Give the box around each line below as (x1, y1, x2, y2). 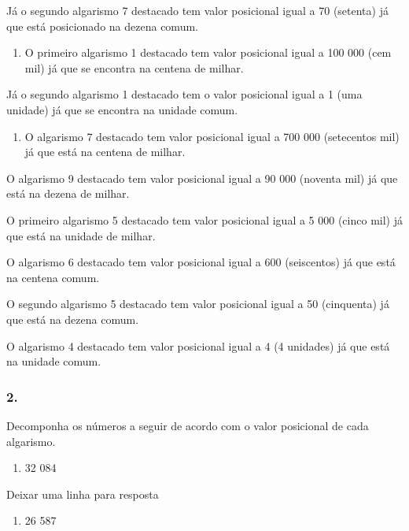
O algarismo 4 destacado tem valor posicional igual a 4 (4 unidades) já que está (6, 337, 390, 354)
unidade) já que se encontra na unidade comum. (6, 101, 238, 117)
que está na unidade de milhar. (6, 227, 156, 243)
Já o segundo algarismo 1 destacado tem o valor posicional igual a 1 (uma (6, 86, 363, 102)
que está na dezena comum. (6, 310, 139, 327)
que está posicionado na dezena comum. (6, 17, 198, 34)
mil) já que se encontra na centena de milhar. (24, 59, 244, 76)
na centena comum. (6, 269, 100, 285)
